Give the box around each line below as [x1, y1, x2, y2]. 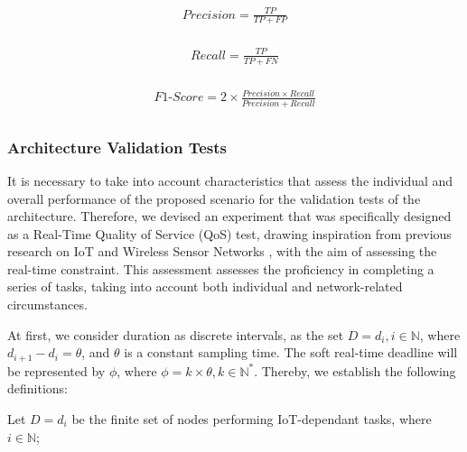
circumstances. [7, 295, 88, 314]
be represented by [7, 361, 106, 380]
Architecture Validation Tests [7, 135, 227, 158]
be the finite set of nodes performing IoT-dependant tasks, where [71, 409, 432, 428]
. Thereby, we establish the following [254, 361, 456, 380]
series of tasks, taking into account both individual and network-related [7, 277, 403, 296]
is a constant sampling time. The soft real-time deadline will [124, 343, 458, 362]
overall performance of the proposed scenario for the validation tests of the [7, 189, 421, 208]
